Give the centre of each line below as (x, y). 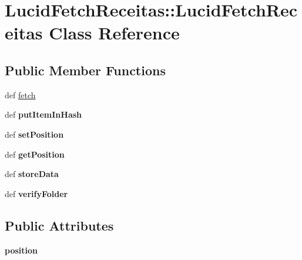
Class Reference (114, 33)
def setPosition (34, 134)
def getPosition (35, 154)
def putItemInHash (43, 114)
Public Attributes (59, 225)
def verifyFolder (36, 193)
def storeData (32, 174)
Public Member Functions (85, 70)
